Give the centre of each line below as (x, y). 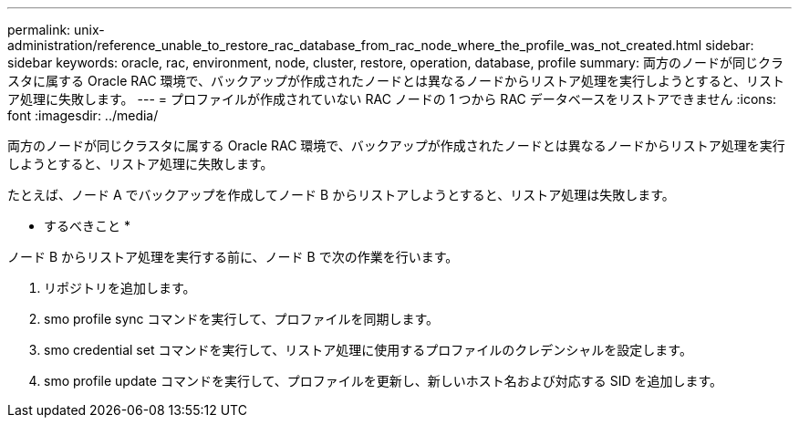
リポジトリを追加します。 (120, 288)
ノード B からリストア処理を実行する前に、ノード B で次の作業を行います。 (233, 257)
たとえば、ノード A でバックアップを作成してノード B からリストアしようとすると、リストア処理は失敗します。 (341, 195)
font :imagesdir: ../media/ (83, 115)
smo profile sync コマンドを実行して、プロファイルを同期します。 (241, 319)
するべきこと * (87, 226)
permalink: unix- (56, 30)
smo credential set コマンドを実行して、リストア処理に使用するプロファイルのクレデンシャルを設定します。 (368, 350)
